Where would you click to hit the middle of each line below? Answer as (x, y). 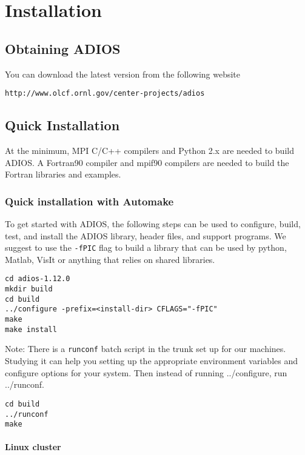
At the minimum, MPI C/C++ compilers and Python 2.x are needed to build (149, 151)
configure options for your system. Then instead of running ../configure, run (146, 372)
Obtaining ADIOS (63, 48)
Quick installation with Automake (89, 201)
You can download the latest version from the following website (123, 74)
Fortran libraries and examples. (63, 174)
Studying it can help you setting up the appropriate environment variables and (151, 361)
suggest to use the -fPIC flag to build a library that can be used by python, (146, 247)
